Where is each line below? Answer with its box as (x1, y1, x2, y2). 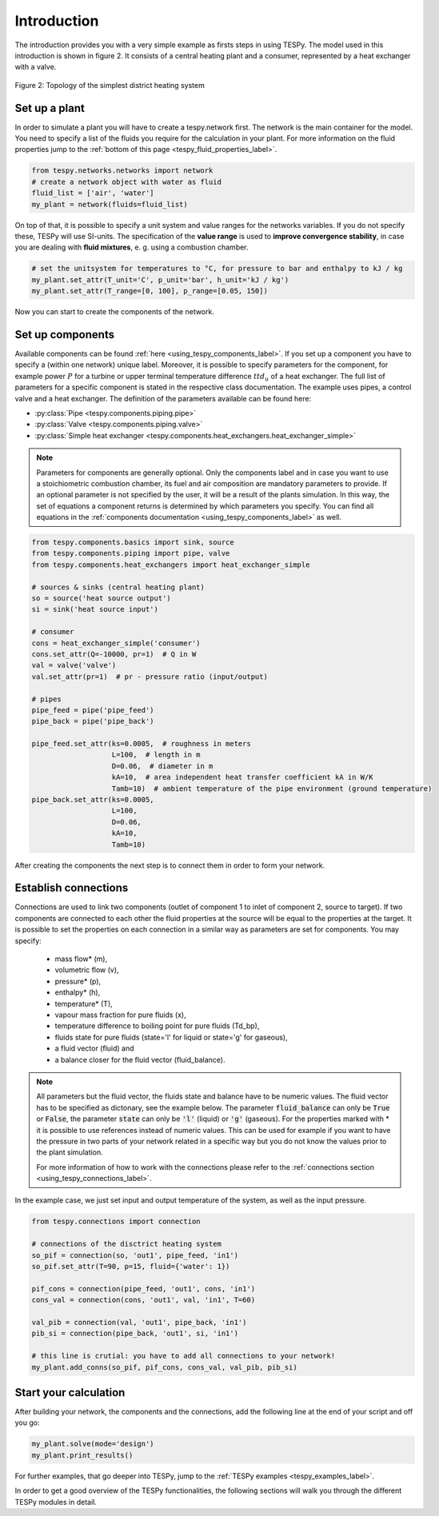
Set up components (14, 328, 115, 341)
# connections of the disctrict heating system (31, 1239, 221, 1249)
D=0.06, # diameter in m (111, 761, 214, 771)
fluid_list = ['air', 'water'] (31, 189, 155, 197)
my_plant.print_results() (31, 1450, 134, 1459)
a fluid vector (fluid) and (54, 1043, 135, 1053)
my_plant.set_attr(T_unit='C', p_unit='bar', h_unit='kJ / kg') (31, 275, 289, 284)
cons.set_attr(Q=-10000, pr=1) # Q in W (31, 649, 197, 659)
